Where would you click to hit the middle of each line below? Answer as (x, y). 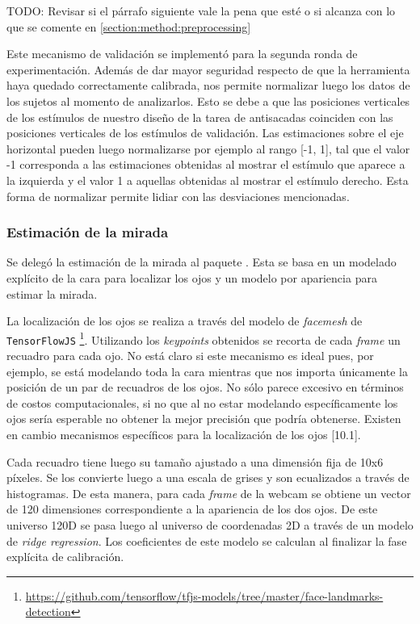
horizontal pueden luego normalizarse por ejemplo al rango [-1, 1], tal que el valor (208, 148)
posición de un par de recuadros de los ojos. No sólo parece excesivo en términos (205, 387)
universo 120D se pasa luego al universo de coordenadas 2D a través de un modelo (210, 524)
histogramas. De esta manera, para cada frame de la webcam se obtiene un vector (209, 493)
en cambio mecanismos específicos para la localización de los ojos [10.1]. (184, 434)
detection (48, 611)
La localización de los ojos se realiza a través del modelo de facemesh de (185, 321)
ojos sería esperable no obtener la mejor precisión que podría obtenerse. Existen (204, 419)
